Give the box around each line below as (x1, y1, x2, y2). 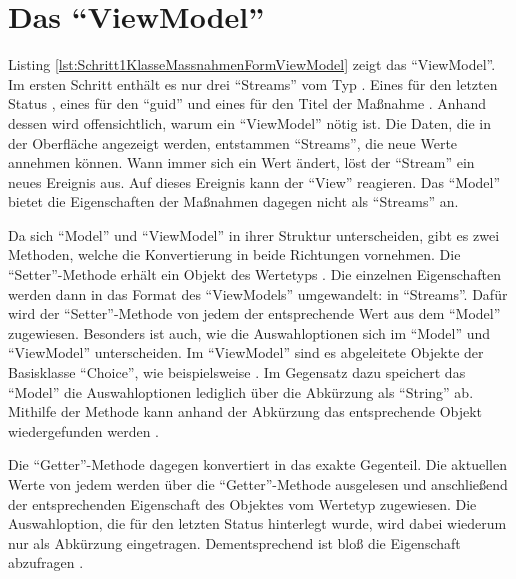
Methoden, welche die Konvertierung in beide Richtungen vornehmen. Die (8, 244, 461, 265)
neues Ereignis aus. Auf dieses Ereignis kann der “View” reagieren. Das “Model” (8, 171, 501, 192)
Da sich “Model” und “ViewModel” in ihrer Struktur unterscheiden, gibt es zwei (8, 224, 500, 245)
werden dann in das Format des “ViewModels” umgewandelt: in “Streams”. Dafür (8, 283, 508, 304)
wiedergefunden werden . (8, 420, 159, 441)
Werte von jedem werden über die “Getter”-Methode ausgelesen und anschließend (8, 474, 508, 494)
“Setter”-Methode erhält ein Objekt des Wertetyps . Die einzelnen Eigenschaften (8, 264, 502, 285)
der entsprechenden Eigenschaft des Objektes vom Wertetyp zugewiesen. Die (8, 493, 477, 514)
